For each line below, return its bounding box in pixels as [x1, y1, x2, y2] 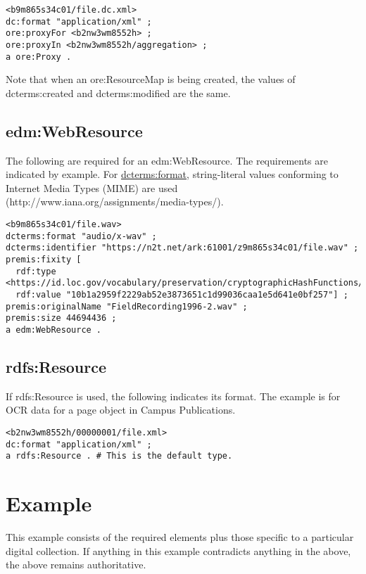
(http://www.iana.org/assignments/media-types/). [6, 194, 224, 209]
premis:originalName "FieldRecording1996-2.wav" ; [6, 301, 248, 312]
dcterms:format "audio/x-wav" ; [6, 231, 157, 241]
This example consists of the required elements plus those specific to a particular [6, 530, 354, 544]
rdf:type [15, 266, 56, 276]
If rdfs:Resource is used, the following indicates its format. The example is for [6, 388, 341, 403]
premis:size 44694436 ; [6, 313, 117, 324]
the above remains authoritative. [6, 557, 146, 572]
